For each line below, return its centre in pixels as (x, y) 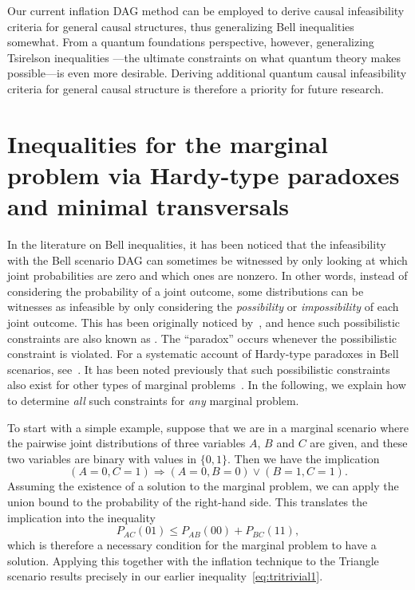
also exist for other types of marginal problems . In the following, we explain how (207, 385)
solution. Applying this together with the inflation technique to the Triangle (193, 560)
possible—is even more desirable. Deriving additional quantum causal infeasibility (207, 73)
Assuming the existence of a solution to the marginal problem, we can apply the (203, 486)
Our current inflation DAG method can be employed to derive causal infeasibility (206, 10)
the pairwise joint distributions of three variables (126, 443)
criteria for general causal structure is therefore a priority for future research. (196, 88)
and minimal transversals (148, 206)
